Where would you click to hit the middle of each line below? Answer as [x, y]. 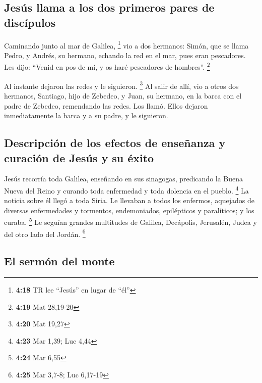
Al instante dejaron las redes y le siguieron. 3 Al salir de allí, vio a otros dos [121, 85]
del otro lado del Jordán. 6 [45, 233]
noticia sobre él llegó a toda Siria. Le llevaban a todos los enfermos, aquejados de [129, 200]
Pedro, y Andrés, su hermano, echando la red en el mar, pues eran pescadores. [125, 55]
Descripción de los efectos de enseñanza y [115, 143]
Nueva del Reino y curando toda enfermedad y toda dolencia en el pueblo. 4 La [126, 189]
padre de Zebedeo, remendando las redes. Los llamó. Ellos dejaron [106, 105]
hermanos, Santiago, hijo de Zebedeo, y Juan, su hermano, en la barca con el [123, 95]
